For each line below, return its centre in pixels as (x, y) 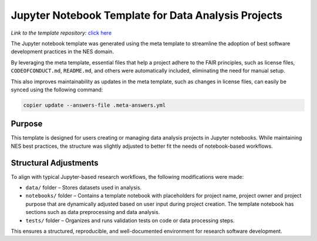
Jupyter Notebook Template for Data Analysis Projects (147, 15)
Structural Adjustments (55, 163)
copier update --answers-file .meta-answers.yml (95, 105)
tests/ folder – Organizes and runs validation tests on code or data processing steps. (130, 220)
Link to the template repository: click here (61, 33)
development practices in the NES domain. (63, 52)
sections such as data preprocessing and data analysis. (93, 212)
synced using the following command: (57, 89)
